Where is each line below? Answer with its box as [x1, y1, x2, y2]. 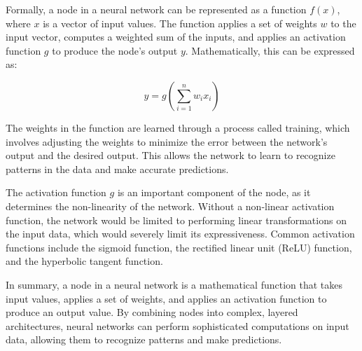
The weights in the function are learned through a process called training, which [6, 120, 350, 135]
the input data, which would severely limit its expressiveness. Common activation [6, 226, 355, 241]
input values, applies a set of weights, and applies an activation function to [6, 291, 327, 305]
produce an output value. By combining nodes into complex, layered [6, 305, 298, 319]
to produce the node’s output [52, 43, 178, 57]
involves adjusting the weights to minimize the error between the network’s [6, 134, 328, 149]
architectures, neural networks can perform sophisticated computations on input [6, 318, 349, 333]
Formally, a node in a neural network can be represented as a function [6, 2, 307, 16]
